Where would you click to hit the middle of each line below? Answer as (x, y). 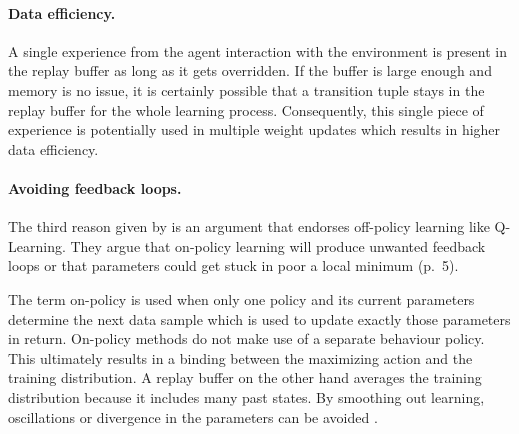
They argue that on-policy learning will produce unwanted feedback (278, 245)
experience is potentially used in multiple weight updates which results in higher (254, 129)
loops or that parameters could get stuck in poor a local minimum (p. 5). (233, 265)
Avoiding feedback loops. (95, 187)
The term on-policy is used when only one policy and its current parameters (241, 298)
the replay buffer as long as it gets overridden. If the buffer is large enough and (250, 70)
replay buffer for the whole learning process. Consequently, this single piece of (246, 109)
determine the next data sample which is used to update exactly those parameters (259, 318)
